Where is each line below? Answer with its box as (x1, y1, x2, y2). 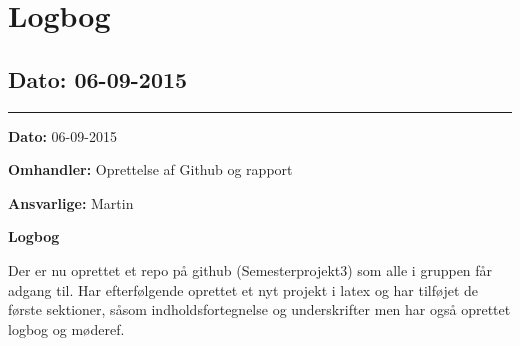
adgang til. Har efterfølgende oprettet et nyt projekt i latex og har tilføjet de (8, 279, 479, 300)
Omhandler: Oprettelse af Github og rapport (8, 159, 293, 180)
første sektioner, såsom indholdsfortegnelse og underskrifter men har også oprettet (8, 299, 511, 320)
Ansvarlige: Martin (8, 192, 134, 213)
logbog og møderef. (8, 318, 125, 339)
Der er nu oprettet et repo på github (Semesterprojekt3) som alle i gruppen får (8, 259, 493, 280)
